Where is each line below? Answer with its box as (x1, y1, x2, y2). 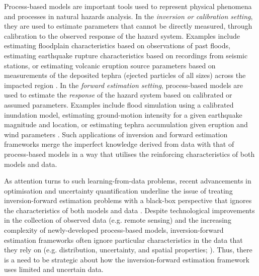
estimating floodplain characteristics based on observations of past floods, (4, 40, 230, 51)
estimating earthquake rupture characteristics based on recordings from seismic (4, 50, 248, 60)
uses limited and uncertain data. (4, 264, 104, 274)
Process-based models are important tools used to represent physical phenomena (4, 1, 252, 11)
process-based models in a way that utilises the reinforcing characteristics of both (4, 148, 255, 159)
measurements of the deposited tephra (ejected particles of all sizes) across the (4, 70, 246, 80)
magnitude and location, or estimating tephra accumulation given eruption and (4, 119, 248, 130)
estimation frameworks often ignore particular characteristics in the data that (4, 234, 243, 245)
